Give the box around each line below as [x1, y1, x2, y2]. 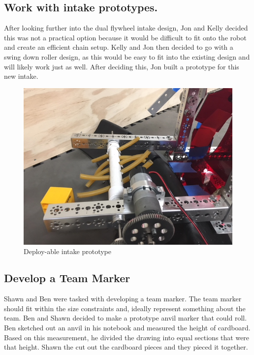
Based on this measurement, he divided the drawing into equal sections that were [4, 332, 250, 342]
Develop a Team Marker [4, 270, 130, 286]
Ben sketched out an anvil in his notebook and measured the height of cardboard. [4, 322, 251, 332]
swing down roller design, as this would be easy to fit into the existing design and [4, 51, 250, 62]
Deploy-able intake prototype [24, 246, 111, 257]
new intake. [4, 71, 38, 81]
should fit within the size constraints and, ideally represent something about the [4, 303, 246, 313]
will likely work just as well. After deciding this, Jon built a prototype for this [4, 61, 239, 71]
